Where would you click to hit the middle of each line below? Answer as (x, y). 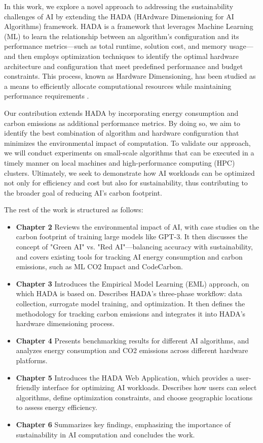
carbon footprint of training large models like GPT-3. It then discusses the (132, 236)
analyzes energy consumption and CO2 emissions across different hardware (132, 350)
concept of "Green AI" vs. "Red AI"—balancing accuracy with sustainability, (135, 247)
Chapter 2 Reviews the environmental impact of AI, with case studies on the (138, 226)
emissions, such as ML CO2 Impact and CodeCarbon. (100, 266)
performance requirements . (47, 96)
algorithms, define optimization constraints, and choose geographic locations (134, 397)
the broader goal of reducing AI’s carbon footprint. (83, 192)
